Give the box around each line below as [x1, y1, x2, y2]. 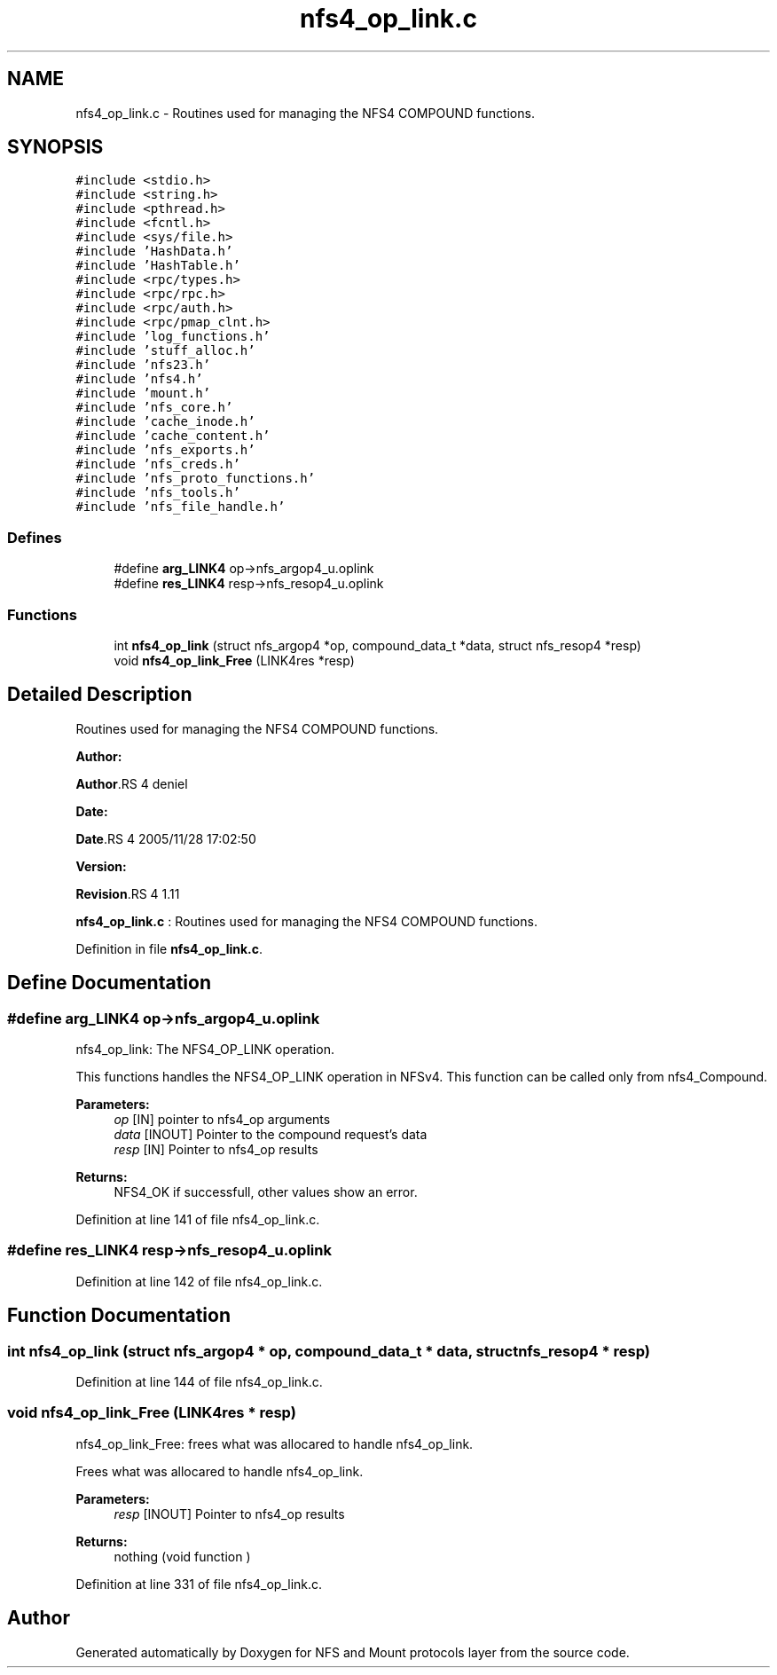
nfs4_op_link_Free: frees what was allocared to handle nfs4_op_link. [75, 1435, 474, 1451]
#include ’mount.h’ [75, 386, 211, 401]
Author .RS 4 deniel [75, 775, 188, 791]
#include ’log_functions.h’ [75, 329, 271, 344]
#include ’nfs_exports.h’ [75, 443, 255, 458]
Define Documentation [7, 971, 211, 995]
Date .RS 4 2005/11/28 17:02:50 [75, 830, 256, 846]
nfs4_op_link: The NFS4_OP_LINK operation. [75, 1042, 334, 1057]
